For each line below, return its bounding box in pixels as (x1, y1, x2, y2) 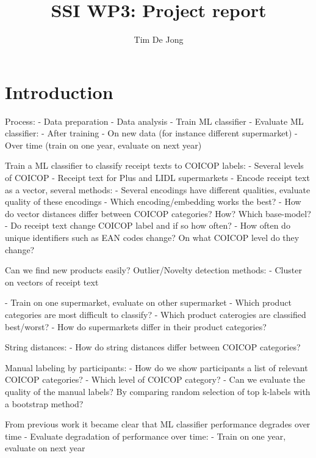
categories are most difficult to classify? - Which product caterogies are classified (5, 308, 306, 320)
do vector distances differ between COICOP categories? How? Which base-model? (5, 207, 311, 220)
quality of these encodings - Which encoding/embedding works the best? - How (5, 195, 301, 208)
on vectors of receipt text (5, 275, 99, 288)
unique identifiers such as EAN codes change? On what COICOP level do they (5, 231, 300, 243)
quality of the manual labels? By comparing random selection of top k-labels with (5, 385, 311, 397)
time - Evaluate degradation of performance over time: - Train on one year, (5, 429, 286, 442)
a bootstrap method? (5, 397, 84, 410)
